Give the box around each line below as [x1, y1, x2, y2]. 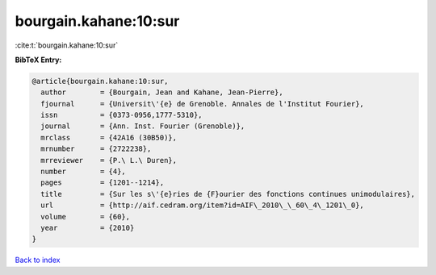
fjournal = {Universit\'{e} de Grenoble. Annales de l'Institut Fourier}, [40, 99, 365, 108]
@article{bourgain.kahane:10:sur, [31, 77, 169, 85]
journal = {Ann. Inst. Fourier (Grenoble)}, [40, 122, 245, 131]
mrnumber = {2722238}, [40, 144, 152, 153]
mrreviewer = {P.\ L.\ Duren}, [40, 156, 178, 165]
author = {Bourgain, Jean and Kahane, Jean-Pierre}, [40, 88, 283, 97]
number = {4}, [40, 167, 127, 177]
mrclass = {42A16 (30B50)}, [40, 133, 178, 142]
